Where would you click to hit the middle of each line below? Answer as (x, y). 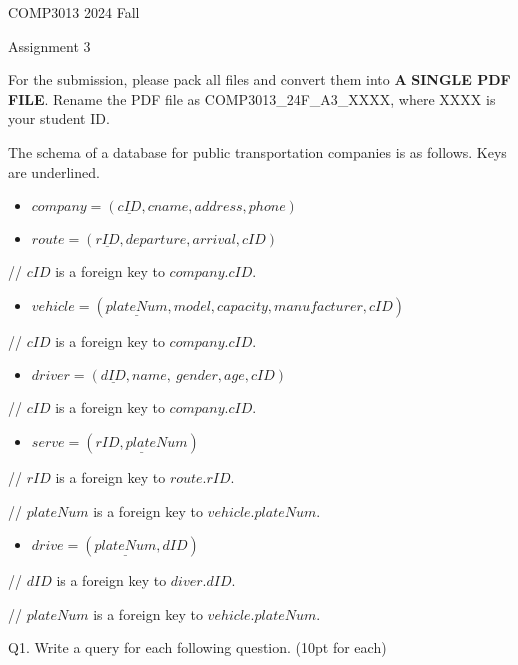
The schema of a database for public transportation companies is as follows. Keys (257, 151)
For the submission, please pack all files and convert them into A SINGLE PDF (259, 79)
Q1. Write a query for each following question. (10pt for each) (197, 647)
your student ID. (59, 118)
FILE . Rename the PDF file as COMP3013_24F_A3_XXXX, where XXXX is (252, 98)
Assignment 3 (49, 45)
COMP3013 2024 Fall (74, 12)
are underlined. (54, 171)
